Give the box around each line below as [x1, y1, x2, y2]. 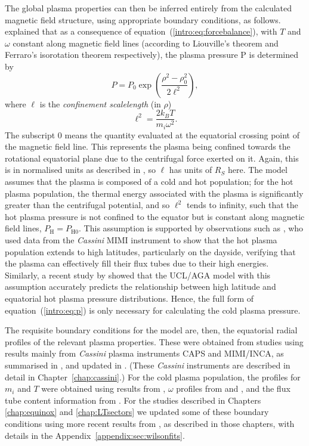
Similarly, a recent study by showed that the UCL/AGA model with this [5, 268, 271, 281]
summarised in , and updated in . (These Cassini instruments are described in [5, 358, 291, 371]
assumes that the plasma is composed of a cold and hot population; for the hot [5, 175, 293, 188]
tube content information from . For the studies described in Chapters [5, 394, 261, 406]
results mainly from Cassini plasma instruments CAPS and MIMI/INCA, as [5, 347, 284, 360]
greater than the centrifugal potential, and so [5, 199, 170, 211]
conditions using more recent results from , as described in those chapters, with [5, 417, 295, 429]
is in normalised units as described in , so [5, 163, 156, 176]
